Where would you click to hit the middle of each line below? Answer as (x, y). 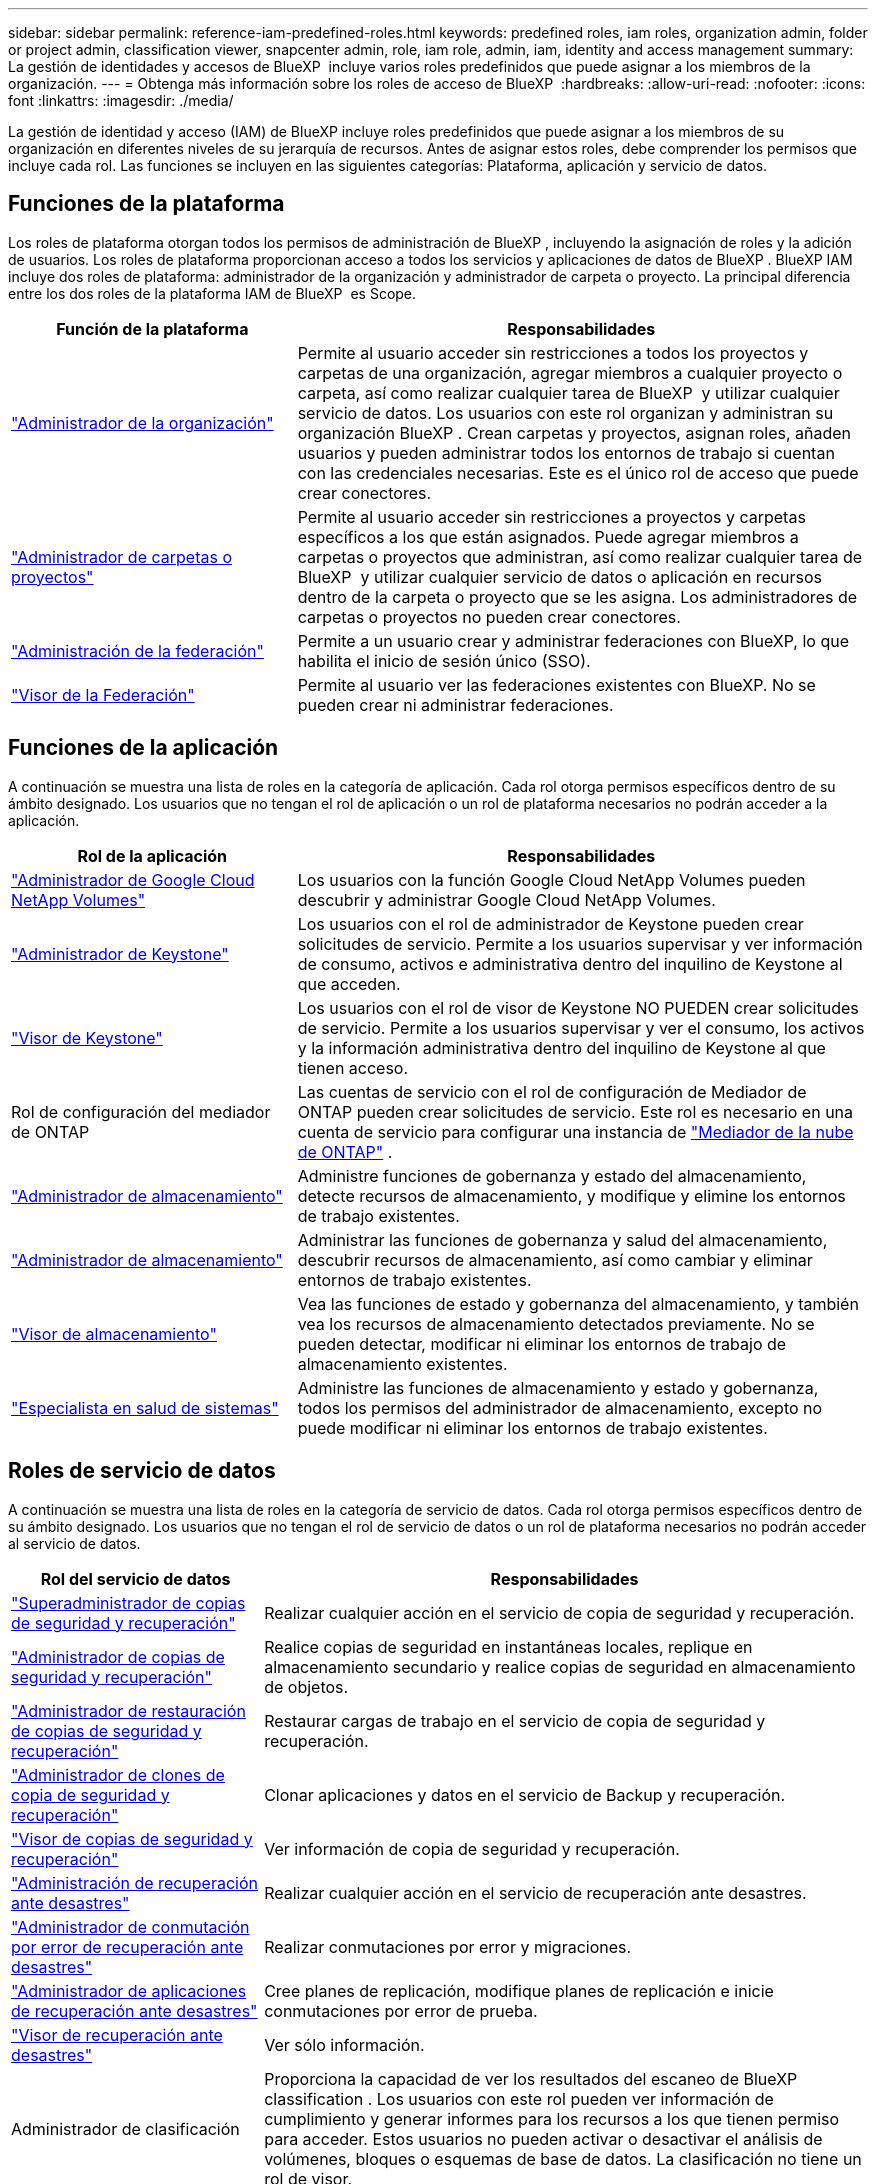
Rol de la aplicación (152, 855)
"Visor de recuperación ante (117, 2034)
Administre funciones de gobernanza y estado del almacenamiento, (552, 1175)
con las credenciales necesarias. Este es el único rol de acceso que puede (578, 472)
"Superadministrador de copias (128, 1602)
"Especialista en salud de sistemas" (145, 1407)
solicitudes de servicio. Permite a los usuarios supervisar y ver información (580, 943)
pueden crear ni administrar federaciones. (455, 704)
